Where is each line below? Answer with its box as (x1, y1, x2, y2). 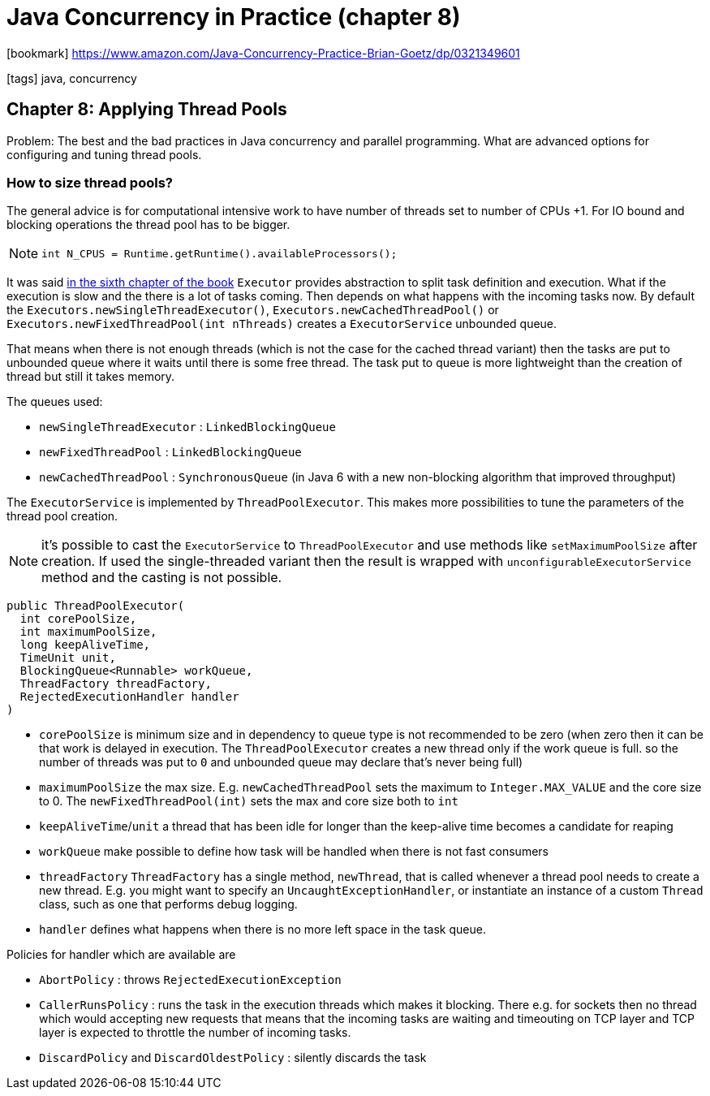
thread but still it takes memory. (6, 369, 175, 384)
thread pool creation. (6, 509, 118, 524)
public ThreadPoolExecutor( (6, 599, 185, 613)
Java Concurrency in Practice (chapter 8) (6, 3, 461, 31)
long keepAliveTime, (19, 638, 151, 652)
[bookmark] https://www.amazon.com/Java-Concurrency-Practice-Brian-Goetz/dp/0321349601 (6, 45, 520, 60)
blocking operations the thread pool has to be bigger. (6, 218, 290, 232)
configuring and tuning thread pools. (6, 147, 202, 162)
